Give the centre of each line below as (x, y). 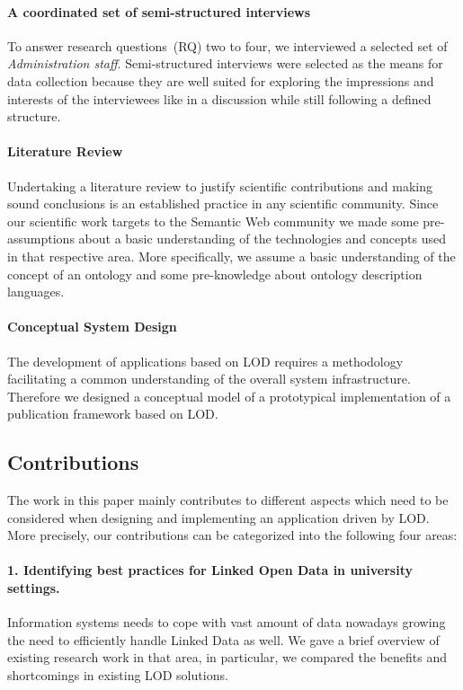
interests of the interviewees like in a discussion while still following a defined (219, 98)
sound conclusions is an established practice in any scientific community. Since (223, 203)
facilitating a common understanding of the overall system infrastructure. (209, 379)
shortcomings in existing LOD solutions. (118, 675)
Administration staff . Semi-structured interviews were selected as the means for (225, 63)
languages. (36, 292)
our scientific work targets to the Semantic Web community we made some (213, 221)
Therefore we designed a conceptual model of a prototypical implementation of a (229, 396)
